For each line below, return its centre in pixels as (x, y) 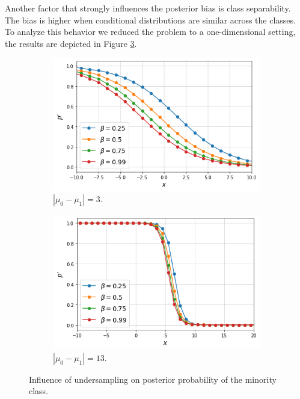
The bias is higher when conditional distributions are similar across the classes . (150, 20)
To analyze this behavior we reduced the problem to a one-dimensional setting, (150, 32)
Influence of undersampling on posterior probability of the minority (153, 379)
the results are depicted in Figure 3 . (71, 43)
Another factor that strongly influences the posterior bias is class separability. (148, 8)
